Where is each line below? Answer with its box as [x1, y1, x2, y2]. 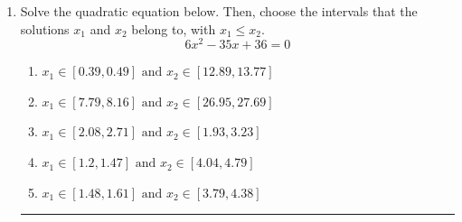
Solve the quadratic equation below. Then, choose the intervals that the [20, 2, 418, 20]
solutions [20, 19, 70, 38]
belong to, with [131, 19, 216, 38]
